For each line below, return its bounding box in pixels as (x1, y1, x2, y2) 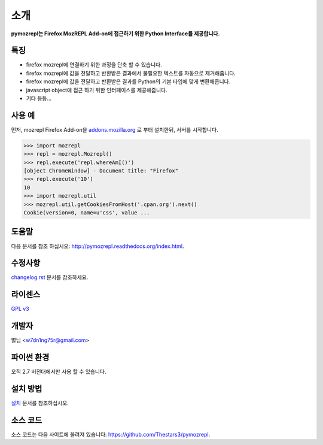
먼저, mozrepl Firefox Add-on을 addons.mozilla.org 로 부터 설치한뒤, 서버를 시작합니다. (11, 126, 218, 133)
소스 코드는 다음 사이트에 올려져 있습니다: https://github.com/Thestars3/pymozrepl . (11, 431, 211, 438)
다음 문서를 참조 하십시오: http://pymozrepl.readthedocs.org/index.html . (11, 243, 184, 250)
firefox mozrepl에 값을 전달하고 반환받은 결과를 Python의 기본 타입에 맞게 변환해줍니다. (26, 78, 231, 85)
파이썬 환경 (11, 352, 50, 362)
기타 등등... (26, 95, 52, 102)
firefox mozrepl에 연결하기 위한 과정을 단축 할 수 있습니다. (26, 61, 162, 68)
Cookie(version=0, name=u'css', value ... (23, 210, 150, 216)
